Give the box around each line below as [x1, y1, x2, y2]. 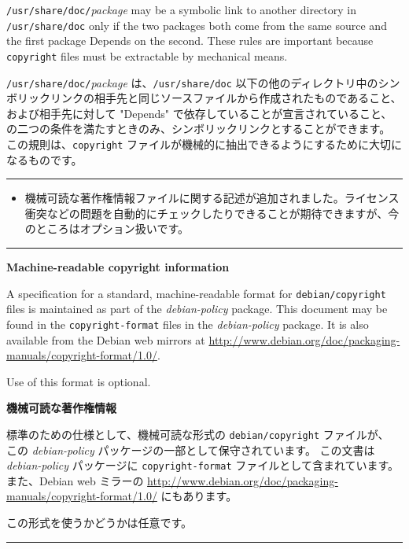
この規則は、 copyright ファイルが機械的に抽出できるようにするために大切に [6, 136, 402, 152]
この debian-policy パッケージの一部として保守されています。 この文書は [6, 441, 375, 458]
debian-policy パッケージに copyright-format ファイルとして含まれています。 [6, 457, 400, 473]
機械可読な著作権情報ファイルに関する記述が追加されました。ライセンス [24, 190, 400, 206]
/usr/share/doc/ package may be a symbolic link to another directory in [6, 2, 356, 17]
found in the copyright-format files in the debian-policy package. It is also [6, 315, 369, 332]
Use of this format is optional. [6, 373, 151, 389]
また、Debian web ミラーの [6, 472, 144, 488]
